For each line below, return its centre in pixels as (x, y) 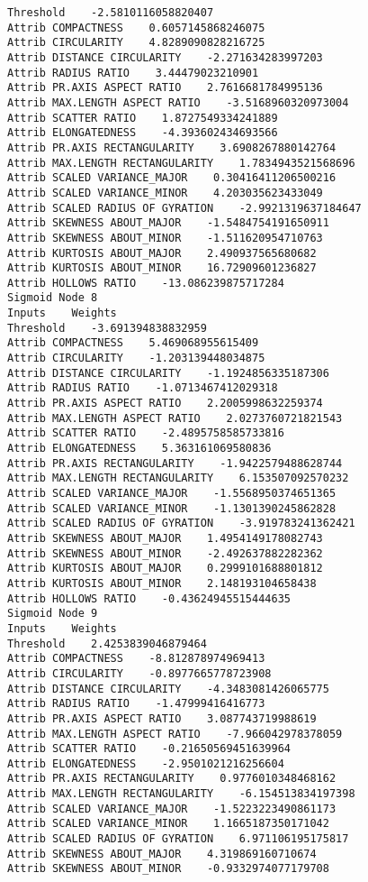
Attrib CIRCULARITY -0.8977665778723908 (139, 673)
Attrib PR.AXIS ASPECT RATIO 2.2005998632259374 (165, 404)
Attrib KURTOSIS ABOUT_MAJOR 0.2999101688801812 (165, 569)
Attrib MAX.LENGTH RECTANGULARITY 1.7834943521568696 (181, 163)
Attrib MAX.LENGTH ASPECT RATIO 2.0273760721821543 (175, 418)
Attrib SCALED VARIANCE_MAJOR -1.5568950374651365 (172, 493)
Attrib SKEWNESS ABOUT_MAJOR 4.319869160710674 (162, 854)
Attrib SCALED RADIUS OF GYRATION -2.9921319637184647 (184, 208)
